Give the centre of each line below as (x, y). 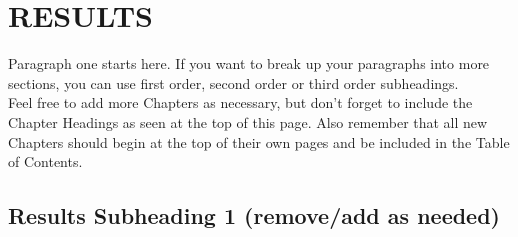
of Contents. (45, 161)
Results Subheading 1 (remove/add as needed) (254, 215)
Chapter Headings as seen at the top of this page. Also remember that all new (248, 121)
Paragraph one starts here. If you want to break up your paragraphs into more (249, 63)
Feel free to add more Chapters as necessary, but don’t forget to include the (240, 102)
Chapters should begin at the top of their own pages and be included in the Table (259, 141)
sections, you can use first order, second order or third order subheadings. (233, 82)
